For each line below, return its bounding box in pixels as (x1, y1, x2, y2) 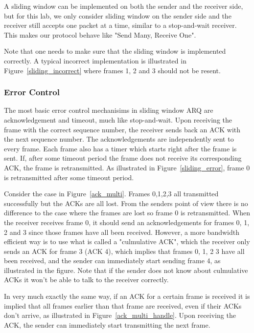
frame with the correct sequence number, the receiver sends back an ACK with (4, 124, 241, 134)
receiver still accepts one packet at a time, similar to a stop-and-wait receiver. (4, 20, 237, 30)
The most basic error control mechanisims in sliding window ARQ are (4, 105, 213, 115)
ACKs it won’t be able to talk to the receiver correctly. (4, 274, 169, 285)
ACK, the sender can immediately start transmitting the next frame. (4, 319, 210, 330)
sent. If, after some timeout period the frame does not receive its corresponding (4, 153, 242, 163)
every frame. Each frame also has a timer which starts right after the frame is (4, 143, 237, 153)
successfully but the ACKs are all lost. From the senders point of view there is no (4, 198, 248, 208)
